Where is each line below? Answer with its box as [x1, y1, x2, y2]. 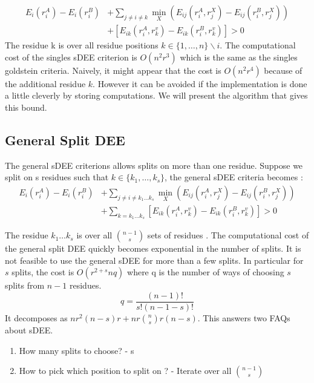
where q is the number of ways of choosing [127, 266, 284, 278]
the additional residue [5, 77, 86, 90]
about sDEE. [5, 323, 53, 336]
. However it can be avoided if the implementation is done [93, 77, 307, 90]
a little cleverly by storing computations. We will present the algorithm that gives [5, 89, 308, 102]
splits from [5, 279, 45, 292]
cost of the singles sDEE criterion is [5, 50, 137, 63]
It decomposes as [5, 311, 68, 324]
